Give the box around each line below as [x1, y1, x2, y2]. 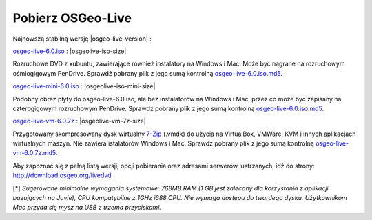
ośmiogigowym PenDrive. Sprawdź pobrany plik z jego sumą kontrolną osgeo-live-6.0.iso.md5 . [12, 69, 282, 77]
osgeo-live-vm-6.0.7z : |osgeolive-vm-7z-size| [12, 117, 146, 126]
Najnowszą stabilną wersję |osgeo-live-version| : [12, 34, 152, 43]
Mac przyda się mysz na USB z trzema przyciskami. [12, 203, 162, 212]
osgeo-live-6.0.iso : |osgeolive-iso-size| [12, 47, 127, 55]
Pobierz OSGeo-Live [12, 10, 132, 26]
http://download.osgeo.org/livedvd [12, 171, 112, 179]
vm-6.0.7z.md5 [12, 149, 56, 157]
